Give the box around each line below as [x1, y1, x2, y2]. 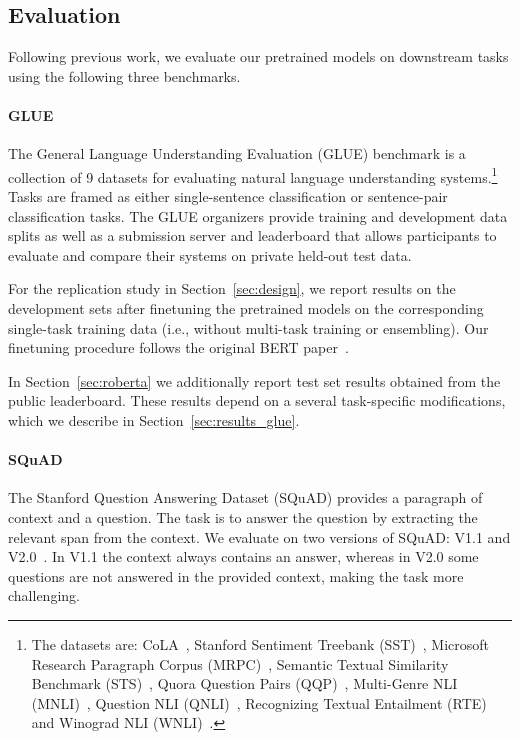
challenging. [8, 585, 80, 606]
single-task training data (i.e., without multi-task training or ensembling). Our [8, 317, 489, 338]
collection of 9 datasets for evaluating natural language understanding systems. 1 [8, 163, 498, 187]
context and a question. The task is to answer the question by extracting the [8, 506, 478, 527]
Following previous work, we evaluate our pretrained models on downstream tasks [8, 46, 509, 67]
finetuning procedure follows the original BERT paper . [8, 337, 349, 358]
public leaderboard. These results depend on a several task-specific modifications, [8, 390, 506, 411]
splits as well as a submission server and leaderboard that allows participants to [8, 225, 497, 246]
